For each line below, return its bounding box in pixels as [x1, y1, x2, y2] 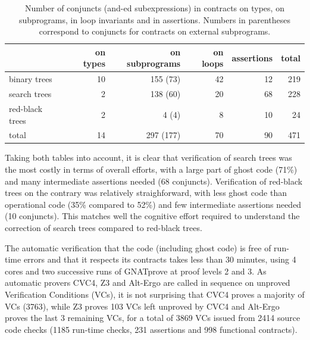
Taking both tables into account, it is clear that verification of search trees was [5, 151, 292, 164]
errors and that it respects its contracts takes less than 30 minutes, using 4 [23, 253, 296, 266]
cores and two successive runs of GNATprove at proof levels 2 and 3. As [5, 264, 267, 277]
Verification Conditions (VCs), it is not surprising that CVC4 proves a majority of [5, 288, 305, 300]
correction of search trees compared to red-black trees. [5, 222, 202, 233]
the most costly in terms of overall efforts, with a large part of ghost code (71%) [5, 163, 298, 176]
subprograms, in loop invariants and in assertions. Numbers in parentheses [19, 13, 290, 26]
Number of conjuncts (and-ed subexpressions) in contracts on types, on [25, 2, 284, 14]
